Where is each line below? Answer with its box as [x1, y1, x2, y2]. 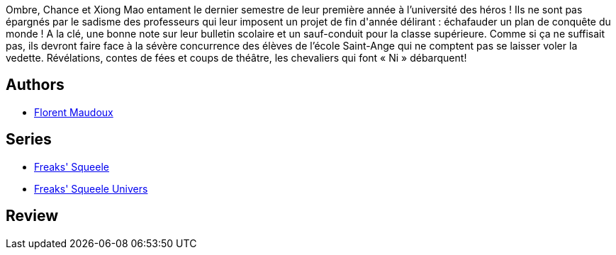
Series [6, 130, 52, 149]
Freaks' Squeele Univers [34, 182, 148, 195]
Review [6, 207, 59, 225]
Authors [6, 76, 65, 94]
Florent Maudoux [34, 106, 113, 118]
